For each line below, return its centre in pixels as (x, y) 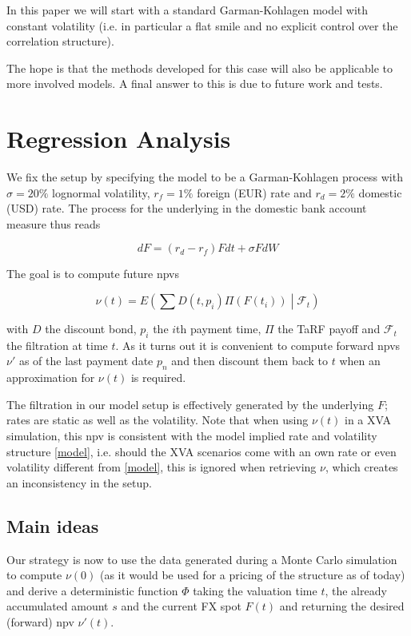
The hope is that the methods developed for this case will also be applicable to (200, 68)
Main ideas (53, 525)
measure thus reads (54, 223)
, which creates (361, 467)
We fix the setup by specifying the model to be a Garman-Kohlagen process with (205, 177)
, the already (356, 590)
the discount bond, (91, 329)
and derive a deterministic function (92, 590)
